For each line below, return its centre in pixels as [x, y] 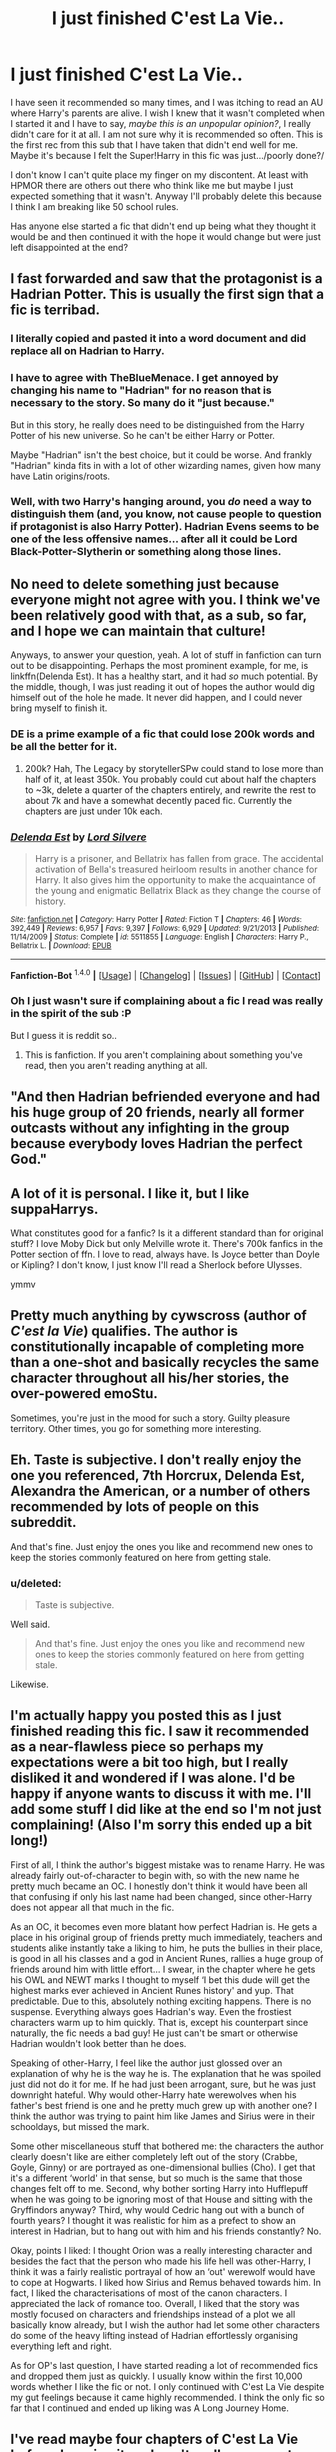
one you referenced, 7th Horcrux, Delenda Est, [157, 1475]
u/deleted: [36, 1583]
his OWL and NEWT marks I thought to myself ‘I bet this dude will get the [160, 1979]
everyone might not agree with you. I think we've [165, 599]
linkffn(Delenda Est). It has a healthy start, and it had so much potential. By [164, 676]
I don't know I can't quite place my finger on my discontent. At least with [159, 174]
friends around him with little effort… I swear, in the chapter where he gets [163, 1969]
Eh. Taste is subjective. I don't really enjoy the [156, 1460]
